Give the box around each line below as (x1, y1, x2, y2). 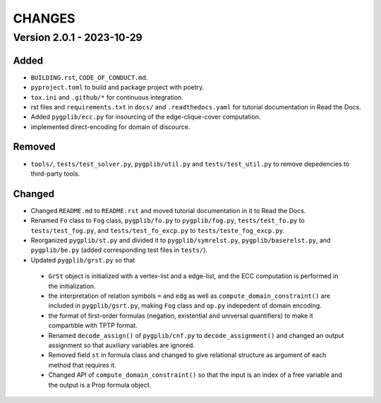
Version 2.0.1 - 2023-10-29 (13, 31, 143, 44)
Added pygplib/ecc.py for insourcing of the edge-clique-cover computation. (30, 113, 261, 121)
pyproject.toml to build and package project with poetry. (30, 83, 205, 92)
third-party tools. (30, 169, 80, 178)
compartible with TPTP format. (48, 321, 138, 330)
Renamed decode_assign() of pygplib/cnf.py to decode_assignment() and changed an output (48, 331, 344, 339)
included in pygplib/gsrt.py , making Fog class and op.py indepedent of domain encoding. (48, 301, 322, 310)
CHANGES (13, 11, 75, 26)
